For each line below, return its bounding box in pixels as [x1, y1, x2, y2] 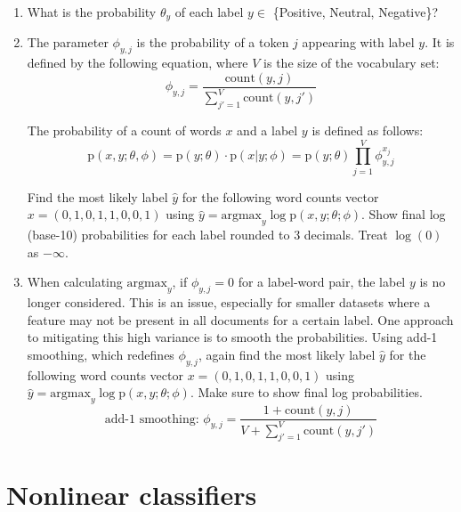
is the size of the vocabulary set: [263, 53, 440, 72]
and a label [237, 121, 298, 140]
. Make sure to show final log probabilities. [190, 383, 423, 402]
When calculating [27, 272, 123, 291]
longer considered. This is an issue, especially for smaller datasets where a [27, 293, 431, 312]
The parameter [27, 33, 109, 52]
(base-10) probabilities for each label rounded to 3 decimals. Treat [27, 225, 388, 244]
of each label [174, 3, 244, 20]
